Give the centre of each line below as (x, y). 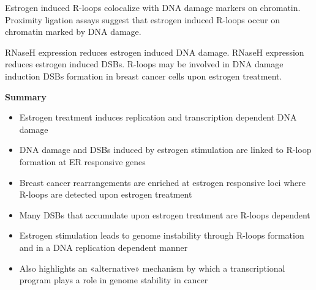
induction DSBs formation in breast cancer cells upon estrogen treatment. (144, 76)
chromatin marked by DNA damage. (73, 32)
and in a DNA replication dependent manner (103, 247)
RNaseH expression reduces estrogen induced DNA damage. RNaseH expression (155, 52)
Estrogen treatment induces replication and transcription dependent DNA (158, 117)
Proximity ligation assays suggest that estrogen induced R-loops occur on (143, 19)
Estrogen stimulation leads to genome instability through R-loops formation (162, 235)
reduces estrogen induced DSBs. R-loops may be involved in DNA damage (144, 64)
